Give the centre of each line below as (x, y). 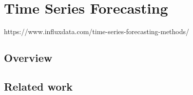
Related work (39, 86)
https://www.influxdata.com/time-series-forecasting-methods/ (97, 31)
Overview (28, 58)
